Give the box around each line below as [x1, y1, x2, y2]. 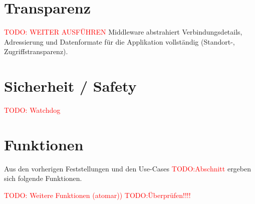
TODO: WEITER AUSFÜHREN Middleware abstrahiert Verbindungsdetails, [4, 27, 242, 37]
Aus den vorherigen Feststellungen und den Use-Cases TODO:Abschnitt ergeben [4, 163, 251, 173]
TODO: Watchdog [4, 105, 61, 115]
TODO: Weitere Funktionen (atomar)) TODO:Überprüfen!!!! [4, 189, 191, 200]
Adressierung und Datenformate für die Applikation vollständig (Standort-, [4, 36, 235, 47]
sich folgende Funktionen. [4, 173, 82, 183]
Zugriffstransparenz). [4, 46, 68, 57]
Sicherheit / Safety [4, 76, 137, 96]
